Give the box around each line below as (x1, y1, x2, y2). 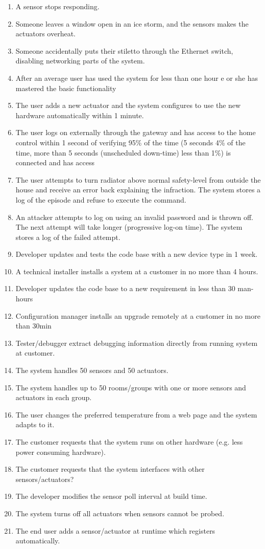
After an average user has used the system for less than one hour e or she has (15, 72, 258, 83)
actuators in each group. (15, 392, 92, 403)
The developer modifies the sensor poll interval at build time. (15, 491, 207, 501)
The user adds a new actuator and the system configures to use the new (15, 100, 241, 111)
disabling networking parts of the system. (15, 55, 145, 66)
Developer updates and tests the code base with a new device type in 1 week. (15, 249, 258, 259)
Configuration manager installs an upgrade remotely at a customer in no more (15, 310, 260, 321)
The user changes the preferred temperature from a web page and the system (15, 409, 257, 420)
